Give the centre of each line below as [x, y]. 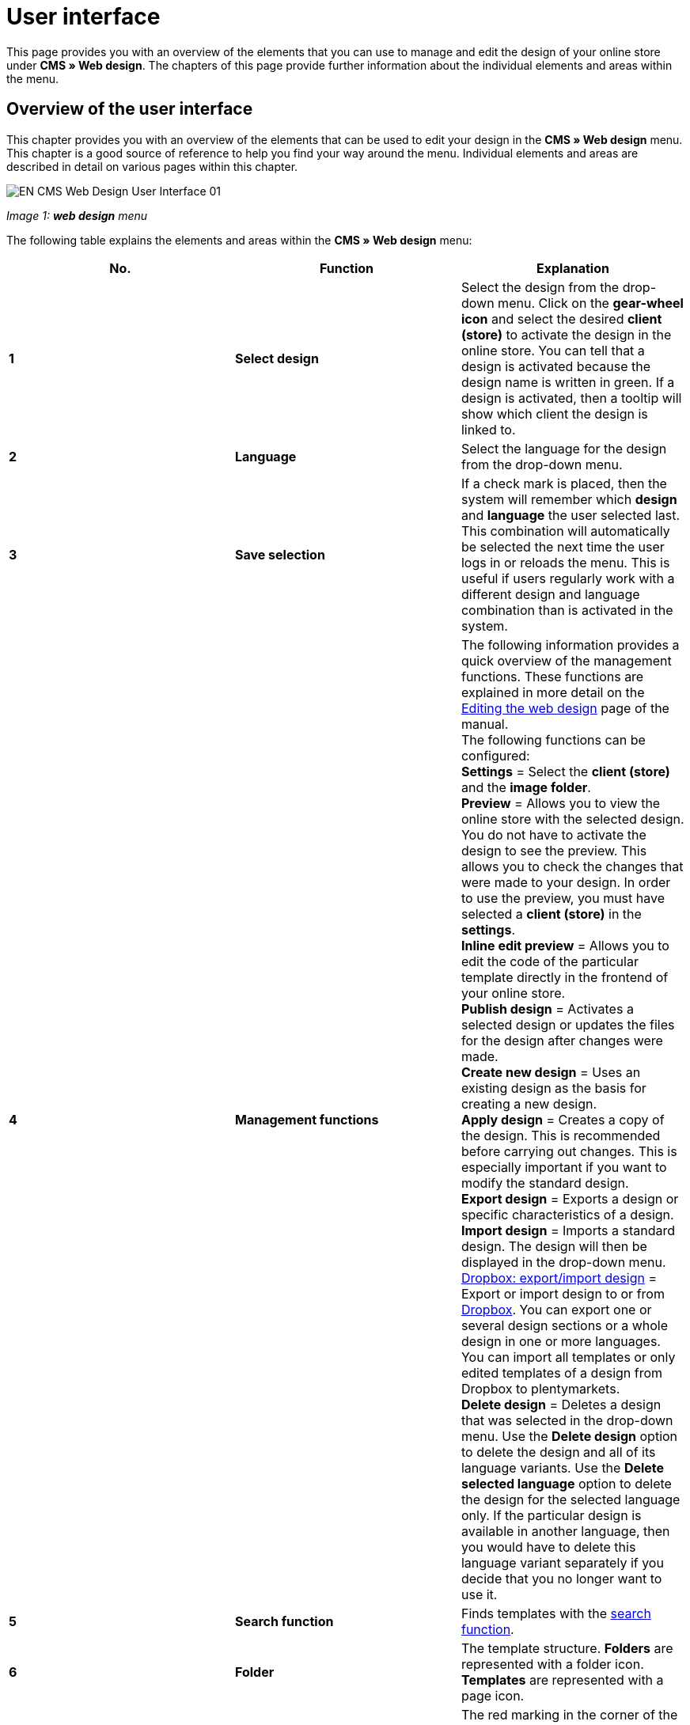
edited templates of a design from [562, 1372]
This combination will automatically [565, 531]
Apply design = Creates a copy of [563, 1119]
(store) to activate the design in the [566, 334]
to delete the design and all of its [558, 1452]
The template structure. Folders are [567, 1648]
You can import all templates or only [568, 1357]
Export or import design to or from [563, 1293]
